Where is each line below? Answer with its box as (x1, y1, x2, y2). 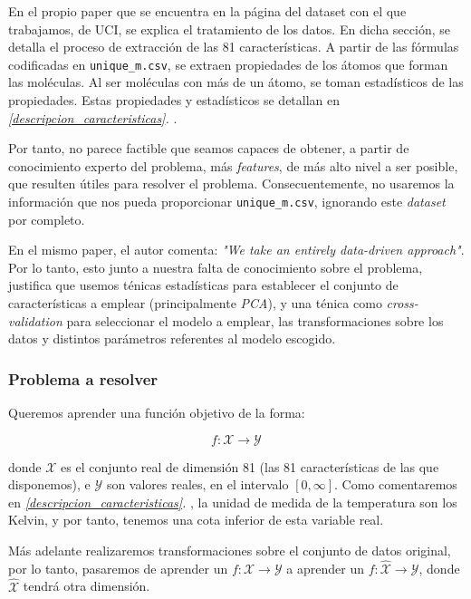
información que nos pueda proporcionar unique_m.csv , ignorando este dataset (8, 192, 446, 210)
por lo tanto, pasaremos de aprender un (8, 558, 228, 577)
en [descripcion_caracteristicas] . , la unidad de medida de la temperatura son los (8, 492, 457, 511)
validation (8, 311, 62, 330)
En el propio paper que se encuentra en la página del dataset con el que (8, 2, 407, 20)
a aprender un (286, 558, 365, 577)
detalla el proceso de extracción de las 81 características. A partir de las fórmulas (8, 37, 459, 56)
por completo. (8, 209, 85, 228)
